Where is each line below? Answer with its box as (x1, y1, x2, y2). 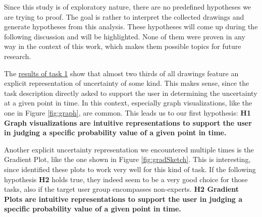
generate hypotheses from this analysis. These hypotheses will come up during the (4, 21, 258, 32)
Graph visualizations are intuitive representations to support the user (4, 117, 252, 128)
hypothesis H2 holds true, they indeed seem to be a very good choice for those (4, 174, 248, 184)
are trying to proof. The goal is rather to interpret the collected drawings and (4, 11, 244, 22)
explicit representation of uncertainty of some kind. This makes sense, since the (4, 78, 249, 88)
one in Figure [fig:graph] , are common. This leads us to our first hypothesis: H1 (4, 107, 251, 118)
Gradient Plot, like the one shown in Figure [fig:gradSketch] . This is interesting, (4, 154, 251, 165)
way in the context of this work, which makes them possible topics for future (4, 41, 241, 51)
